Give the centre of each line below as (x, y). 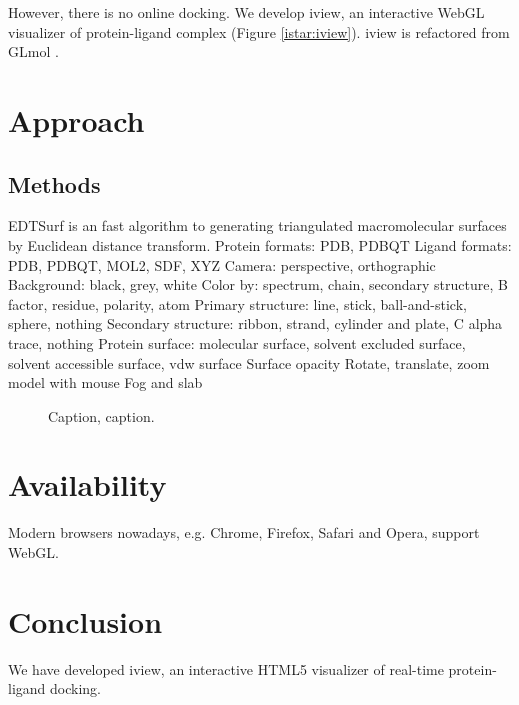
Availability (87, 484)
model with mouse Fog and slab (105, 382)
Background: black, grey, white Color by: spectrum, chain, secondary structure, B (258, 284)
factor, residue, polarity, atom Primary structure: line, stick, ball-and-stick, (237, 303)
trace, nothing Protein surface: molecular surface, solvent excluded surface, (237, 342)
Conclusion (85, 620)
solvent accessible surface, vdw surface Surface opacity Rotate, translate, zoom (249, 362)
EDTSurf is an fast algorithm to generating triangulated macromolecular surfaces (257, 225)
